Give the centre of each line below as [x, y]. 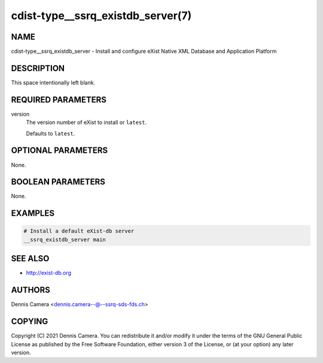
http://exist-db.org [49, 273]
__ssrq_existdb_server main [65, 239]
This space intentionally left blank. [53, 82]
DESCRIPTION [38, 68]
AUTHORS [31, 290]
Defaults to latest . [51, 133]
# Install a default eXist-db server [79, 231]
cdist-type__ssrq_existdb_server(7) [101, 16]
